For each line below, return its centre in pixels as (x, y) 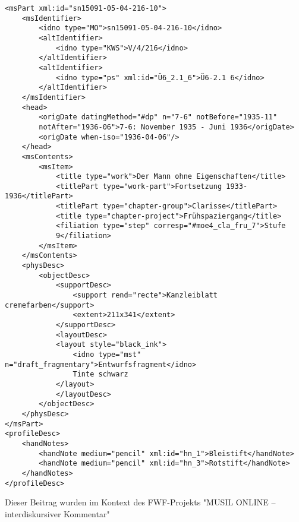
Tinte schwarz (100, 374)
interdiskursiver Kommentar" (57, 513)
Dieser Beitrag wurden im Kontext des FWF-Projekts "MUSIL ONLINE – (140, 502)
